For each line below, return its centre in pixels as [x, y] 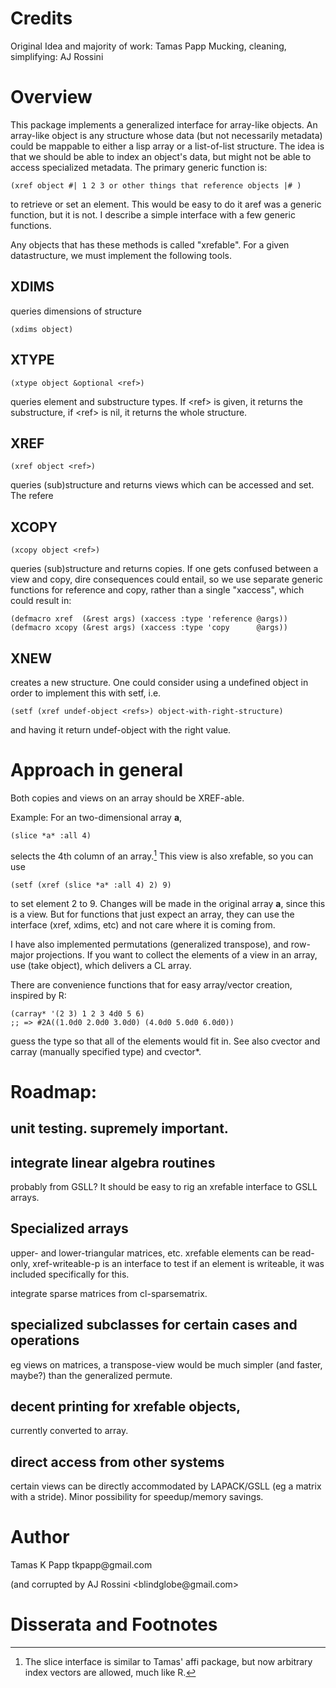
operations [45, 1340]
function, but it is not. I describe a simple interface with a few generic [153, 214]
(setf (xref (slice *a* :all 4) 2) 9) [91, 885]
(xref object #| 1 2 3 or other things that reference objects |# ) [156, 185]
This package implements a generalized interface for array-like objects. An [164, 124]
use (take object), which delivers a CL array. [101, 965]
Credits [41, 18]
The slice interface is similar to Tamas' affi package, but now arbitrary [168, 1662]
